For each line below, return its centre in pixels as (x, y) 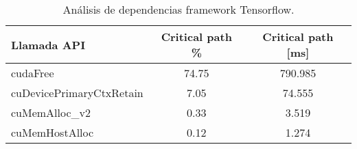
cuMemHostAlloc (53, 132)
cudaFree (33, 73)
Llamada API (48, 44)
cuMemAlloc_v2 (51, 112)
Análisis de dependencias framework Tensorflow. (178, 9)
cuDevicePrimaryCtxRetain (77, 93)
